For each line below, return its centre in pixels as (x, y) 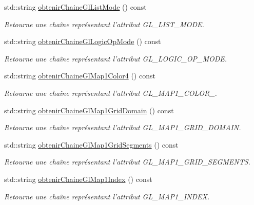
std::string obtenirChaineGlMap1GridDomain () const (89, 110)
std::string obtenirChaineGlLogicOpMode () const (83, 41)
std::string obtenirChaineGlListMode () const (75, 7)
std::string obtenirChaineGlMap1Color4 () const (80, 76)
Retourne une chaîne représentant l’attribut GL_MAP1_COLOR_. (111, 93)
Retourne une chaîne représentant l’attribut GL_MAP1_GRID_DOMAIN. (123, 127)
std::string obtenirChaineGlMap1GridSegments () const (91, 144)
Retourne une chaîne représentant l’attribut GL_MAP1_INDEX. (107, 196)
